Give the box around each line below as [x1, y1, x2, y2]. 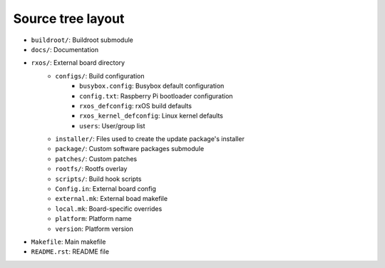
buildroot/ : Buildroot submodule [31, 36, 133, 44]
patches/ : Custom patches [55, 154, 138, 163]
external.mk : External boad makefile [55, 195, 168, 203]
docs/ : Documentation [31, 45, 99, 53]
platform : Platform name [55, 215, 132, 223]
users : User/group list [79, 121, 145, 130]
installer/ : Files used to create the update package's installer [55, 135, 245, 143]
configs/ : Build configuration [55, 71, 145, 80]
